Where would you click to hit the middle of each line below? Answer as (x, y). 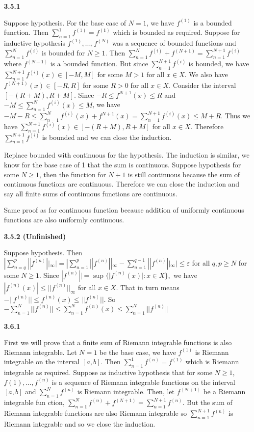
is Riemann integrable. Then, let (126, 391)
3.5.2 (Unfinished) (35, 236)
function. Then (26, 32)
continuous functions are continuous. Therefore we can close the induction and (122, 184)
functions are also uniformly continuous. (64, 219)
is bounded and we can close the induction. (107, 137)
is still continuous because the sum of (184, 174)
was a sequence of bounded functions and (174, 42)
